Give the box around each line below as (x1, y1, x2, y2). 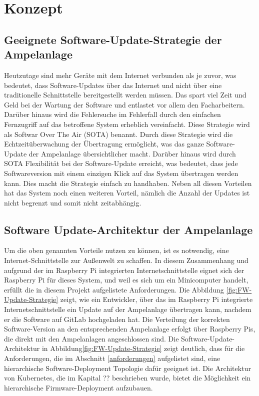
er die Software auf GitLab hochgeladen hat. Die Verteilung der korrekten (4, 313, 230, 324)
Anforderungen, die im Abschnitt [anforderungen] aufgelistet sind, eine (4, 353, 220, 363)
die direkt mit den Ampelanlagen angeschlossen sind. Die (4, 333, 179, 343)
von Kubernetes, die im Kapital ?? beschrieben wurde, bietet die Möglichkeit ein (4, 372, 251, 383)
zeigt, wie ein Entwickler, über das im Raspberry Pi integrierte (60, 294, 253, 304)
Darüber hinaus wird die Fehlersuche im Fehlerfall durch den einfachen (4, 109, 221, 119)
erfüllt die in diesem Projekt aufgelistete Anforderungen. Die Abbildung (4, 284, 224, 294)
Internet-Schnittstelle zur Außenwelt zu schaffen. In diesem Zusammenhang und (4, 255, 248, 265)
